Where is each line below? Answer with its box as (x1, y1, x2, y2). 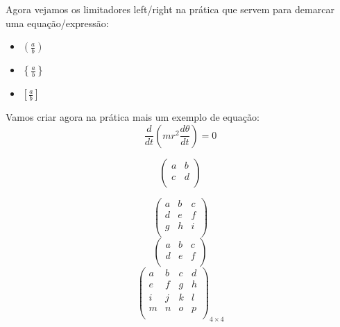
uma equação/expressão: (6, 15, 109, 30)
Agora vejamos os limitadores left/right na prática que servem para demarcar (6, 2, 334, 16)
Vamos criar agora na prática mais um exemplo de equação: (6, 110, 260, 124)
